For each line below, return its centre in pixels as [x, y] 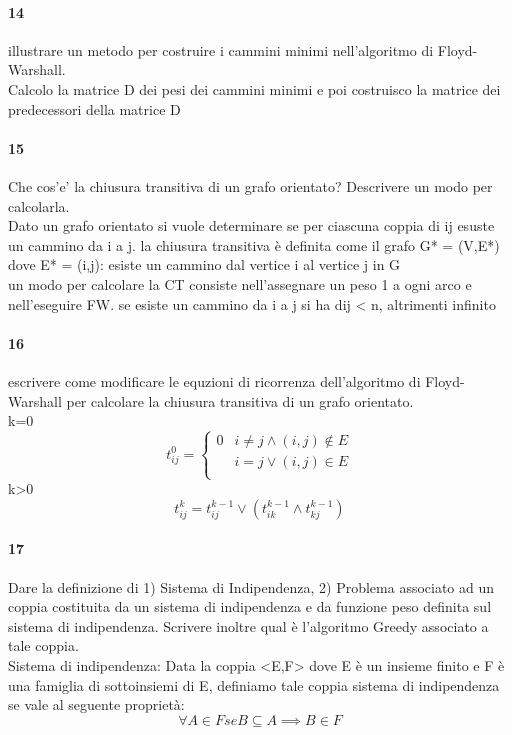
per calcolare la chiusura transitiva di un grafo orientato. [240, 400]
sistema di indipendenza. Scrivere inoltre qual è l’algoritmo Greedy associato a [248, 625]
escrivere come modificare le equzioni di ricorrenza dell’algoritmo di [214, 380]
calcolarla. [39, 205]
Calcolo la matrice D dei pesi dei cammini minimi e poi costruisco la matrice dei [254, 88]
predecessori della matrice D [94, 108]
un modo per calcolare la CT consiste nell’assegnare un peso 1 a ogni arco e [240, 283]
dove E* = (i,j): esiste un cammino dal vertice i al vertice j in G [204, 264]
